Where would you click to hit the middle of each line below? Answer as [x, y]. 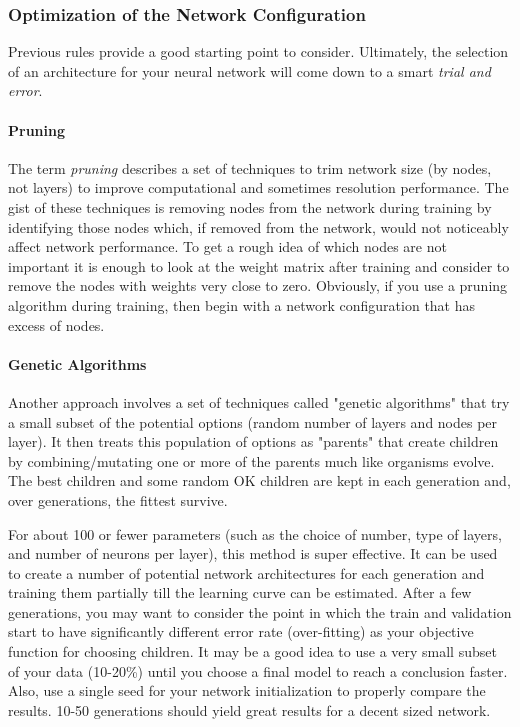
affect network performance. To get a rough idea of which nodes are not [227, 246]
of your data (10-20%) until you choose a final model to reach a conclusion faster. [258, 670]
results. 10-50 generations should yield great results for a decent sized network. [249, 709]
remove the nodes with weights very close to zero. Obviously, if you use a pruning [258, 285]
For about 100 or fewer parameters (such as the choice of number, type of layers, [255, 533]
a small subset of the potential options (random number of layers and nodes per [253, 421]
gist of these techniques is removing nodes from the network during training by [250, 206]
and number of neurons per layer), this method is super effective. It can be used [253, 553]
